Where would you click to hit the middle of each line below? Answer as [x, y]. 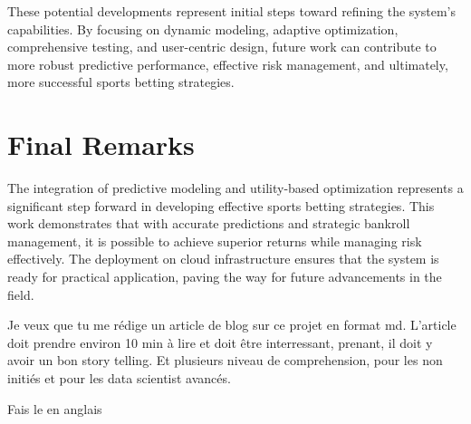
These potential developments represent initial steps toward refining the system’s [232, 11]
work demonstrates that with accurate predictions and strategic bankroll [209, 223]
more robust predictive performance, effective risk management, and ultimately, [228, 64]
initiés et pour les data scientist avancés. [119, 378]
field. [21, 294]
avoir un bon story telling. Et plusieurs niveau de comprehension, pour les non [225, 360]
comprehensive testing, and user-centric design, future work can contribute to [222, 47]
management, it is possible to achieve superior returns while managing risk [215, 241]
